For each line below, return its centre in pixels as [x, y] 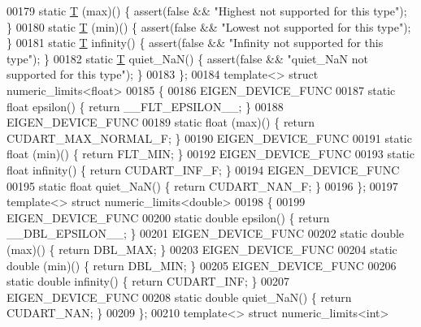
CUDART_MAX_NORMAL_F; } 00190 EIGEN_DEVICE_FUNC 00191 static [209, 138]
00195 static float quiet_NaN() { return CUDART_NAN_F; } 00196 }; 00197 [202, 185]
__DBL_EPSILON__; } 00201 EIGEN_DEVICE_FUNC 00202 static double [206, 233]
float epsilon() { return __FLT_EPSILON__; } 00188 [145, 106]
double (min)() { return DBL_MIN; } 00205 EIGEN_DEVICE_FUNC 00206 [202, 265]
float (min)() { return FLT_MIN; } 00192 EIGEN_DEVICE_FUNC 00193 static [210, 154]
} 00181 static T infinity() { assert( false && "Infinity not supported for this [195, 43]
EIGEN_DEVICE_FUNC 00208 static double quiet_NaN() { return [179, 297]
